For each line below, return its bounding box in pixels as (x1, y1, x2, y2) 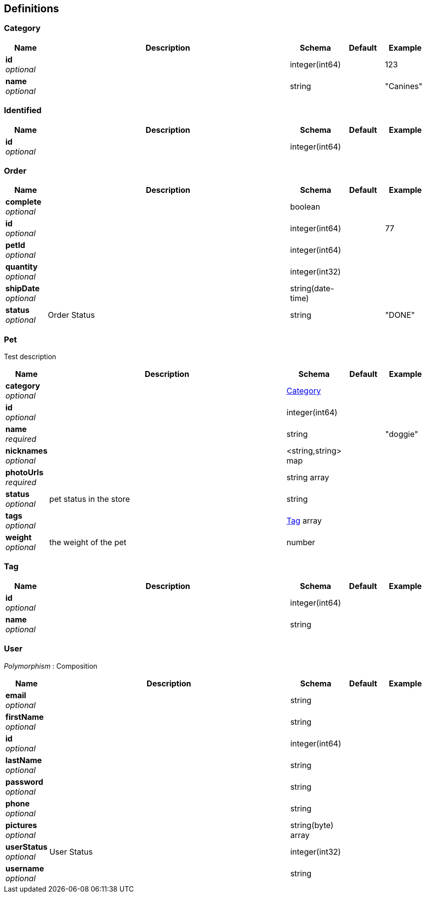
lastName (5, 755, 42, 765)
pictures (5, 820, 37, 830)
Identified (4, 105, 42, 116)
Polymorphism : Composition (4, 661, 97, 670)
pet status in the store (49, 494, 130, 504)
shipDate (5, 283, 40, 294)
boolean (290, 202, 320, 212)
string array (286, 472, 330, 483)
